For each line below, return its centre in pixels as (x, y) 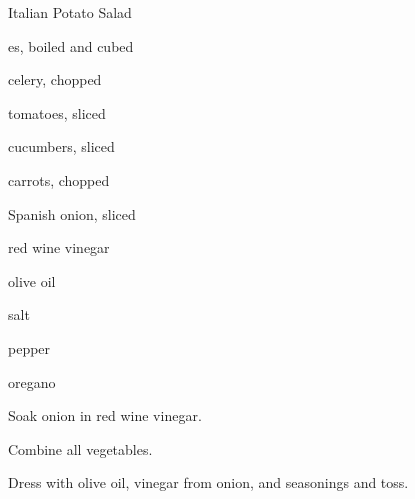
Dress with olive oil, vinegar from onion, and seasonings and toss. (208, 482)
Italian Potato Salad (70, 12)
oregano (32, 381)
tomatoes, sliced (57, 112)
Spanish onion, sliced (72, 213)
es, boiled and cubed (71, 45)
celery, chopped (55, 79)
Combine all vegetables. (80, 448)
